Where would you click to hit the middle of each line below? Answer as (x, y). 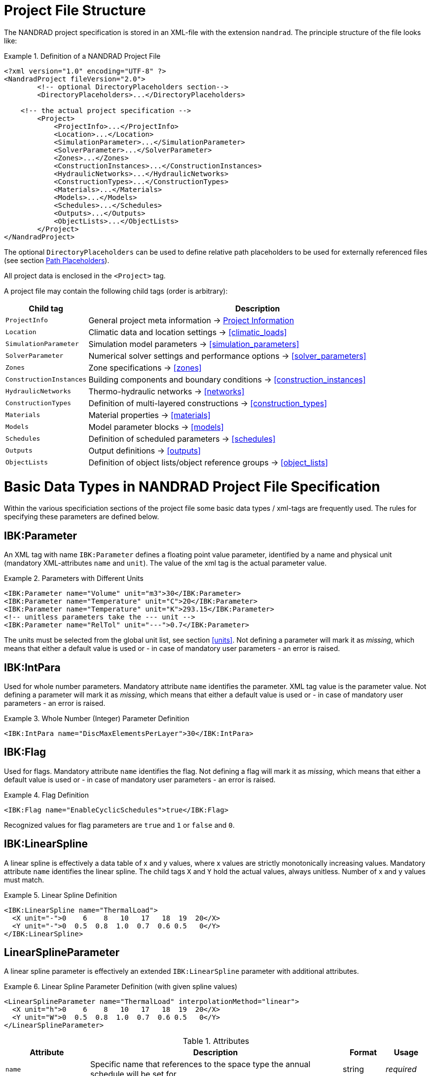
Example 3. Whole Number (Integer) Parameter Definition (97, 718)
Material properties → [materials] (149, 415)
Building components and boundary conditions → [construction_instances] (227, 379)
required (401, 1069)
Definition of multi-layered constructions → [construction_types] (208, 403)
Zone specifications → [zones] (145, 367)
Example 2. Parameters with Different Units (74, 578)
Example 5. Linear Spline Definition (60, 895)
